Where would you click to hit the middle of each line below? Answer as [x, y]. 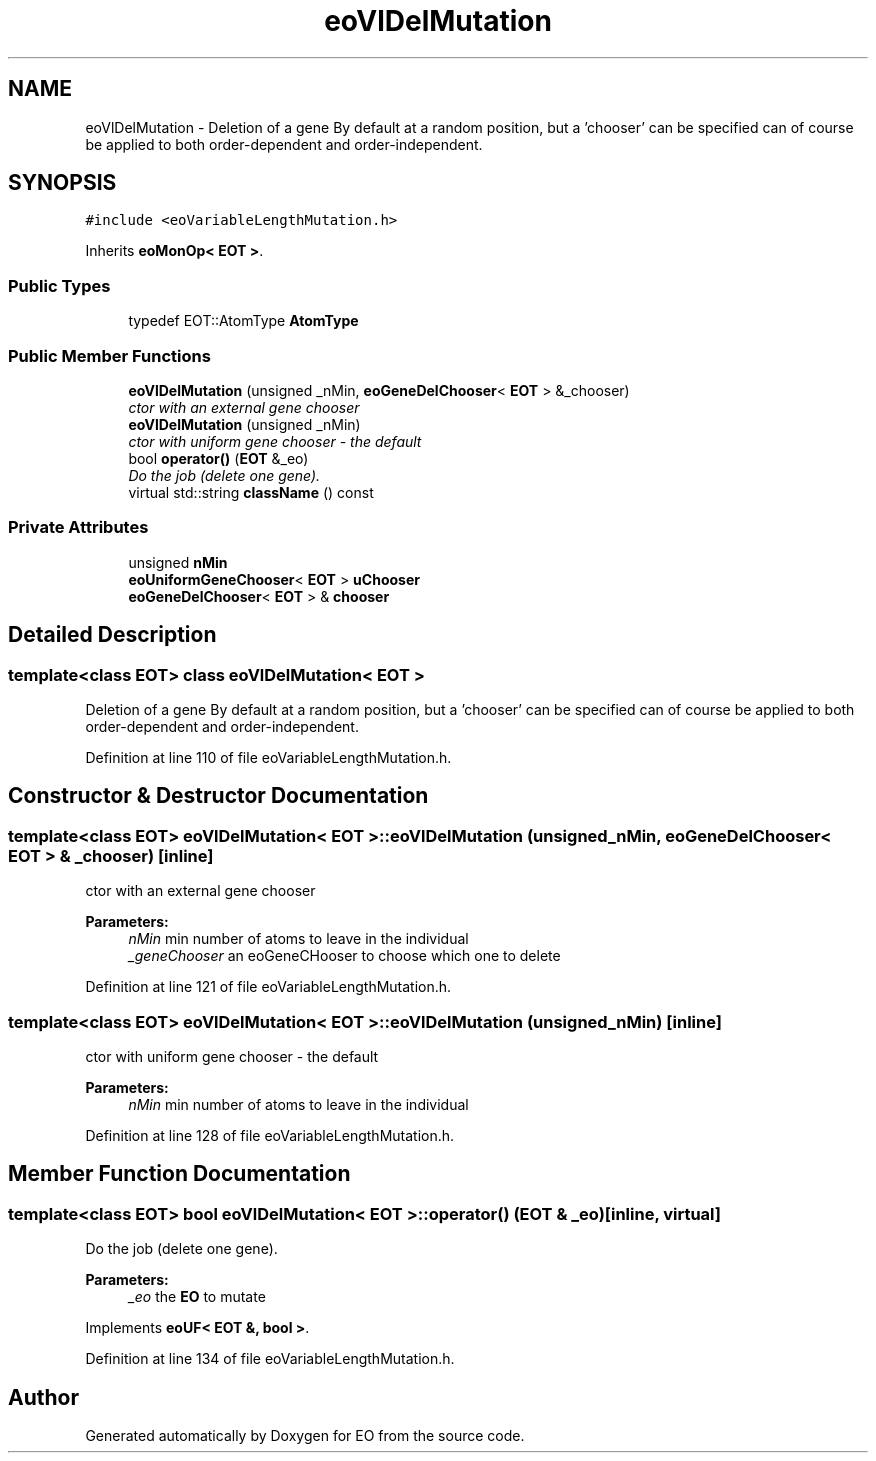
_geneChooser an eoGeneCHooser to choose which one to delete [344, 956]
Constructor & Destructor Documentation [218, 796]
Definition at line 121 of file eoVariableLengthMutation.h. [268, 987]
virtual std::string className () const [251, 492]
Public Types [59, 285]
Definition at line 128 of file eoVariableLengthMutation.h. [270, 1135]
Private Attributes [78, 527]
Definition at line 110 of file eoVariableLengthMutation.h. [268, 757]
